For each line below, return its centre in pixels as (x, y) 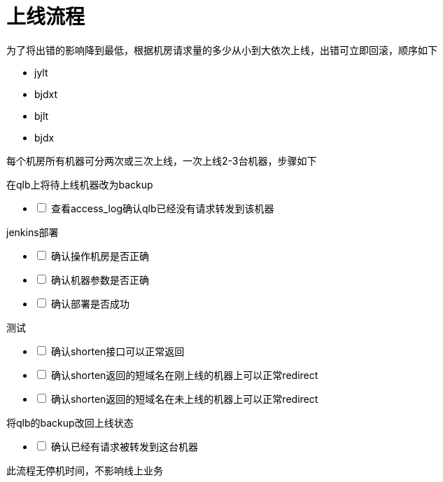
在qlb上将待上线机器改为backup (80, 184)
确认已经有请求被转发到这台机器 (124, 446)
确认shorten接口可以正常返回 (118, 351)
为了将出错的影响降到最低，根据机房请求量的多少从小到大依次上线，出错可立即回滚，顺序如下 (222, 50)
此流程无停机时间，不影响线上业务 (85, 470)
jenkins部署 (33, 232)
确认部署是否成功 (90, 303)
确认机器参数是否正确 (100, 280)
